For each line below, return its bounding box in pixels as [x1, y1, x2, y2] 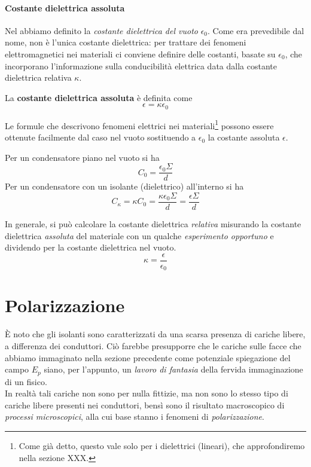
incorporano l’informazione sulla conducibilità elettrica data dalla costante [5, 59, 277, 72]
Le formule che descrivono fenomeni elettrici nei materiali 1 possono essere [5, 117, 274, 132]
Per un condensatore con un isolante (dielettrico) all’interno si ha [5, 180, 244, 193]
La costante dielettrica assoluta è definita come [5, 91, 193, 103]
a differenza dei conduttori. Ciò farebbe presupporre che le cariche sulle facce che [5, 339, 301, 352]
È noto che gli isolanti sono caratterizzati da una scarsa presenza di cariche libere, [5, 328, 306, 340]
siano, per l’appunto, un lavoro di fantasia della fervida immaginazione [44, 363, 303, 376]
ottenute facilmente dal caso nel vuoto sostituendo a [5, 131, 196, 144]
